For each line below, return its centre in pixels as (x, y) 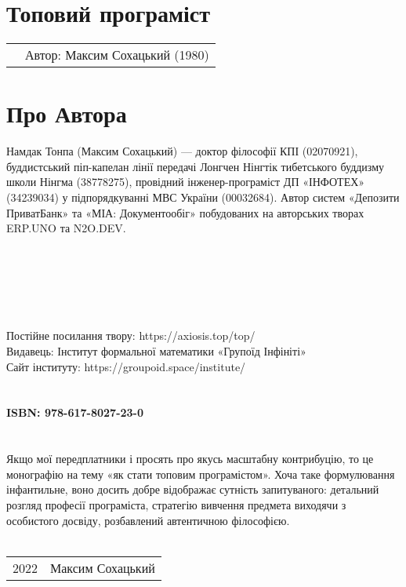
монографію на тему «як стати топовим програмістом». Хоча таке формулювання (201, 474)
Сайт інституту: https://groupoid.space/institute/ (126, 366)
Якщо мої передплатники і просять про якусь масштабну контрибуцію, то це (190, 459)
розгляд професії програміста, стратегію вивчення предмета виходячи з (176, 504)
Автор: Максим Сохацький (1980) (117, 55)
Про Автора (67, 113)
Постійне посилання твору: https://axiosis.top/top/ (131, 335)
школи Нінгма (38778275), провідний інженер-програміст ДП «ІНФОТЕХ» (186, 182)
